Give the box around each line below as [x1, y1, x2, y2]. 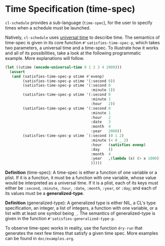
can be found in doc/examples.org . [5, 236, 75, 242]
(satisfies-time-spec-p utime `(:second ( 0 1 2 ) [23, 134, 124, 138]
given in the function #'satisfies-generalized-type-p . [5, 216, 115, 221]
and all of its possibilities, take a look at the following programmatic [5, 50, 141, 56]
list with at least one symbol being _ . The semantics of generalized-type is [5, 210, 156, 217]
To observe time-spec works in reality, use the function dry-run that [5, 225, 143, 231]
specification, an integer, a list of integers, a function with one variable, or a [5, 205, 158, 211]
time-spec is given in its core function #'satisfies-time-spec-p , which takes [5, 39, 160, 45]
